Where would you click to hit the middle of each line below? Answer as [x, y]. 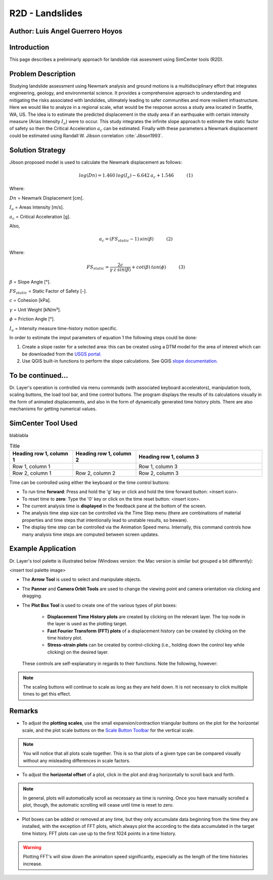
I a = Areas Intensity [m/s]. [37, 208]
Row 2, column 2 [96, 473]
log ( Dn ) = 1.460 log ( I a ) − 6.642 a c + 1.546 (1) [136, 176]
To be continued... [39, 375]
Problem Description [42, 74]
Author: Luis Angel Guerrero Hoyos [66, 31]
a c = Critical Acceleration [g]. [40, 217]
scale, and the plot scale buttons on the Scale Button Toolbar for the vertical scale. [108, 730]
